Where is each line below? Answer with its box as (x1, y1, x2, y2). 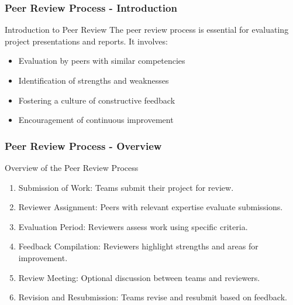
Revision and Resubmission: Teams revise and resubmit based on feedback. (18, 291, 287, 303)
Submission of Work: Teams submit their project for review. (18, 181, 234, 193)
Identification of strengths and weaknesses (18, 74, 169, 86)
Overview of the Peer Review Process (5, 162, 139, 173)
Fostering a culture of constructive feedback (18, 94, 175, 106)
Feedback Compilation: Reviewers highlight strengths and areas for (18, 240, 258, 252)
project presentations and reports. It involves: (5, 35, 168, 47)
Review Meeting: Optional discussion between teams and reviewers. (18, 271, 260, 283)
